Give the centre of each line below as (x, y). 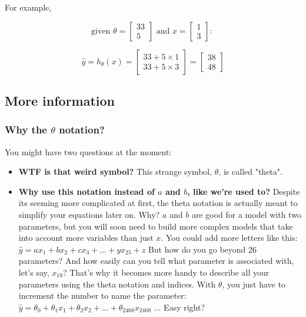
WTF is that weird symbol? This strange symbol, (115, 171)
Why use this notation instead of (87, 191)
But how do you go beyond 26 (202, 249)
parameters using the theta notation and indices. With (117, 284)
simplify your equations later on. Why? (89, 214)
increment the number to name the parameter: (102, 295)
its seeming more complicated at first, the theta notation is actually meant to (158, 203)
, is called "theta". (250, 171)
